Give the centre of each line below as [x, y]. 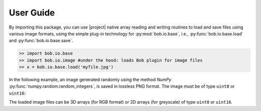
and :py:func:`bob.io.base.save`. [41, 41]
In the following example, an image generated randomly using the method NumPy [90, 79]
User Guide [32, 13]
